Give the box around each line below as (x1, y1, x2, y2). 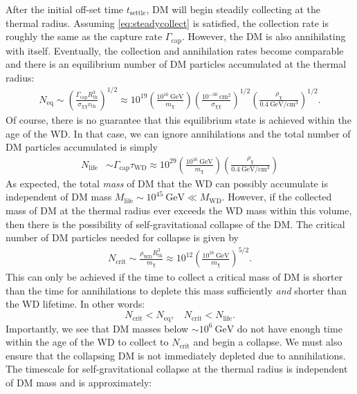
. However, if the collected (221, 189, 332, 204)
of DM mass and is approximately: (6, 375, 152, 389)
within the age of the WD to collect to (6, 335, 169, 349)
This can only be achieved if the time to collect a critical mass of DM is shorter (6, 270, 343, 284)
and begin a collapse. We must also (193, 335, 342, 349)
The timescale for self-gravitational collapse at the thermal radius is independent (6, 362, 348, 376)
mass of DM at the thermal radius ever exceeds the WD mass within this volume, (6, 203, 352, 217)
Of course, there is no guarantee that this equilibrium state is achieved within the (6, 112, 351, 126)
